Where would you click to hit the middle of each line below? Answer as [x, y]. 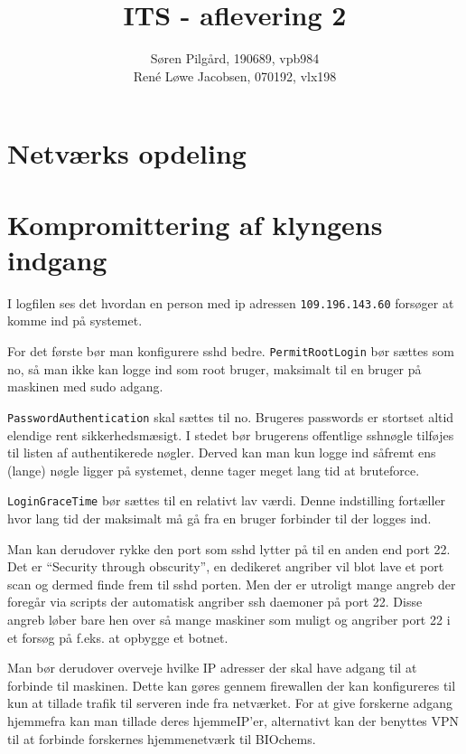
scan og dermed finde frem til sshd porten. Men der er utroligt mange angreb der [232, 584]
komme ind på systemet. [75, 320]
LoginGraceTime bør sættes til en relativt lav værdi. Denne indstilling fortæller [227, 500]
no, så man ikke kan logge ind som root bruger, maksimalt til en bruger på [214, 368]
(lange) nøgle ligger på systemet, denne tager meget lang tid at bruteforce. [214, 470]
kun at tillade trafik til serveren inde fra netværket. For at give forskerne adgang [230, 703]
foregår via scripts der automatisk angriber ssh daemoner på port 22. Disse [215, 602]
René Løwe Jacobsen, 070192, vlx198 [235, 75]
